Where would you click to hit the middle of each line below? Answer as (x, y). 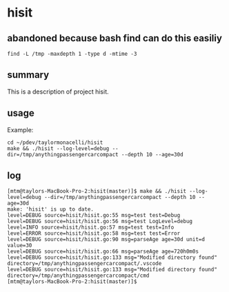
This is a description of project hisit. (58, 92)
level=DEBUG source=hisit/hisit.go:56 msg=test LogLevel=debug (100, 222)
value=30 (20, 246)
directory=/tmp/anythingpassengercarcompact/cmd (78, 276)
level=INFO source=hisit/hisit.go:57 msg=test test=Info (91, 228)
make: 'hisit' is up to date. (51, 209)
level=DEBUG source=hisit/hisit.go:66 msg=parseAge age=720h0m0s (103, 252)
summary (28, 75)
